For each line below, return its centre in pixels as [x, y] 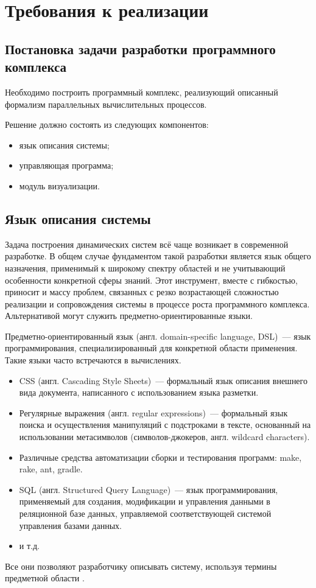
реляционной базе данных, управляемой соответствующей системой [145, 513]
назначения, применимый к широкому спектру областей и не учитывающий [145, 268]
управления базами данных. [70, 525]
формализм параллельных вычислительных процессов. [106, 104]
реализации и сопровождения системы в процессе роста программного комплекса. [157, 303]
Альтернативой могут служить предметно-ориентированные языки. [129, 316]
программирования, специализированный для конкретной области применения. [151, 348]
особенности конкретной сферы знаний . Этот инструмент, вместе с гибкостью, [151, 280]
